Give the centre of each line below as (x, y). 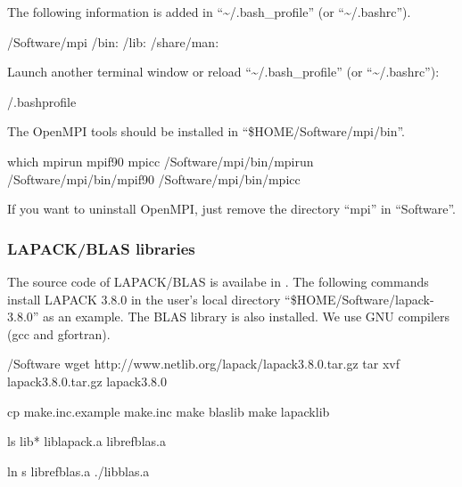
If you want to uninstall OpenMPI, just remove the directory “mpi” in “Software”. (231, 209)
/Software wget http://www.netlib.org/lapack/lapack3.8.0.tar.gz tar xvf (204, 364)
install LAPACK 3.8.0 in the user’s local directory (144, 299)
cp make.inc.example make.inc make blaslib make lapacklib (169, 411)
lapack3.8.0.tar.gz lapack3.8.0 (87, 381)
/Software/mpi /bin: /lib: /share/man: (113, 41)
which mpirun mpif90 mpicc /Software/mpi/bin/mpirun (161, 161)
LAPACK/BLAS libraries (101, 248)
